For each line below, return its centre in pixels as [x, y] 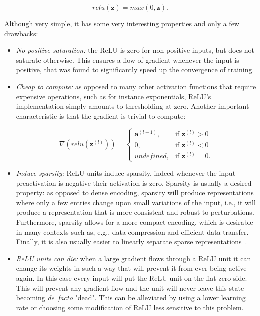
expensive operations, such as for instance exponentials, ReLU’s [113, 96]
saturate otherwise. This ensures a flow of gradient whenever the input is [127, 59]
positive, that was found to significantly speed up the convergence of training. [135, 69]
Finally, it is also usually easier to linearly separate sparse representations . [132, 242]
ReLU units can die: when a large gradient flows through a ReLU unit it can [134, 258]
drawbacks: [21, 33]
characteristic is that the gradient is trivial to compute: [101, 115]
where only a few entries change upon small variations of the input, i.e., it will [136, 202]
